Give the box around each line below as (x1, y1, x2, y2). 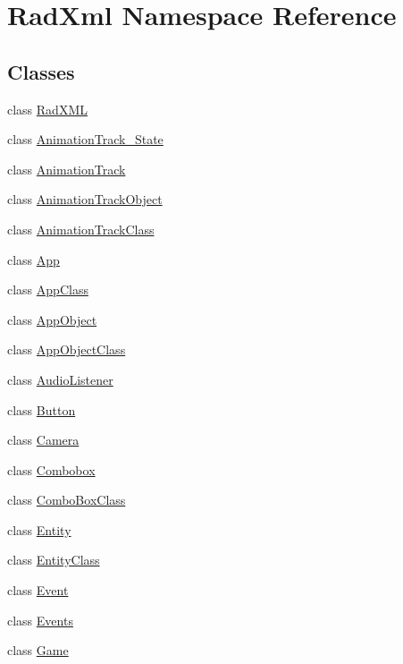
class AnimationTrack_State (7, 130, 164, 149)
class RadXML (7, 99, 88, 118)
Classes (7, 57, 75, 85)
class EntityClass (7, 550, 100, 569)
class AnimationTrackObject (7, 190, 163, 209)
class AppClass (7, 280, 88, 299)
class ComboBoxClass (7, 490, 126, 509)
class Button (7, 400, 76, 419)
